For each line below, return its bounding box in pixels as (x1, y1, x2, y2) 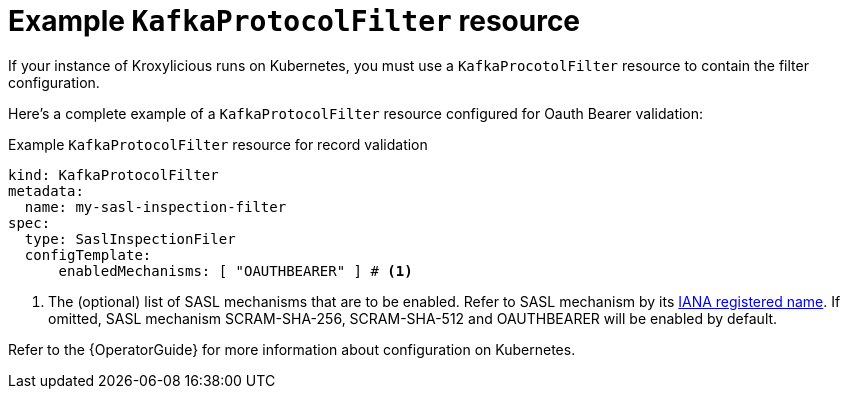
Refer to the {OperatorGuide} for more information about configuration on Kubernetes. (8, 340, 576, 358)
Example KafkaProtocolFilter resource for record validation (8, 135, 428, 153)
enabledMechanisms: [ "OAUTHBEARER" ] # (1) (58, 262, 413, 279)
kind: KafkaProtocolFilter (8, 166, 219, 183)
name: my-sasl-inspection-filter (24, 198, 287, 215)
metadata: (8, 182, 84, 199)
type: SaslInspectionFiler (24, 230, 236, 247)
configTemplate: (24, 246, 152, 263)
